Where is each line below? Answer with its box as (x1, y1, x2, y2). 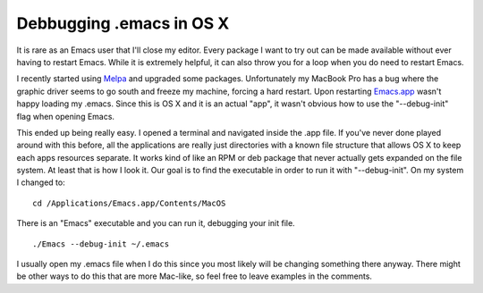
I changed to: (16, 177, 66, 188)
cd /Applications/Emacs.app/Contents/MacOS (32, 197, 226, 208)
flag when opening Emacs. (16, 111, 115, 121)
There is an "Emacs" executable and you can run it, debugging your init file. (16, 218, 295, 229)
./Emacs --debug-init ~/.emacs (32, 239, 170, 249)
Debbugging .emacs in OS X (16, 13, 230, 33)
